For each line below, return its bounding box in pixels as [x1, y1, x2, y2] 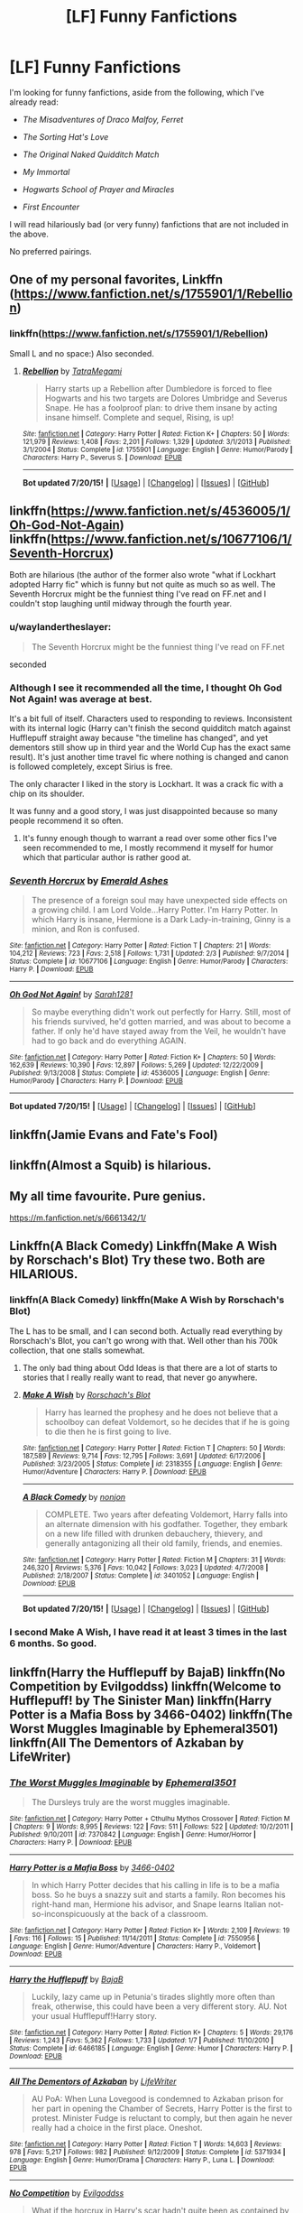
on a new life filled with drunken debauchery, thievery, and [44, 1528, 263, 1539]
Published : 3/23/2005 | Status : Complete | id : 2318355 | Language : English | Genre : [22, 1459, 283, 1468]
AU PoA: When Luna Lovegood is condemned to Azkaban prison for [31, 2094, 284, 2105]
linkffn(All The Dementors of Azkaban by [9, 1735, 244, 1750]
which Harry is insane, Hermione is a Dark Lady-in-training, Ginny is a [31, 914, 291, 925]
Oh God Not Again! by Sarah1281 [9, 989, 133, 1000]
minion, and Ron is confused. [31, 923, 140, 935]
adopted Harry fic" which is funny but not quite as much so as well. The [9, 579, 276, 590]
